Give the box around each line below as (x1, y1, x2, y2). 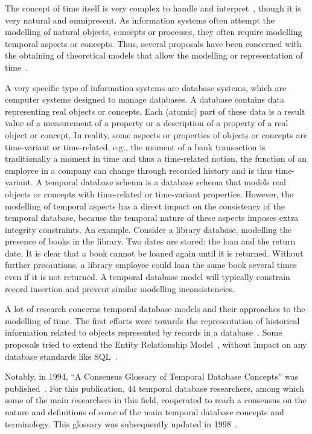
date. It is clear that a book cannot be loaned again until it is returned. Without (5, 246, 304, 259)
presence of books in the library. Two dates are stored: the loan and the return (5, 235, 296, 247)
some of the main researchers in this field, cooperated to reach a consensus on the (5, 394, 307, 406)
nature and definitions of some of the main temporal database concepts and (5, 406, 284, 418)
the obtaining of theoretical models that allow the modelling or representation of (5, 49, 303, 62)
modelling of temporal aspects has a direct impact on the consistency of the (5, 199, 285, 212)
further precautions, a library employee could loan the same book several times (5, 258, 297, 271)
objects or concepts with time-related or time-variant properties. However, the (5, 187, 294, 200)
